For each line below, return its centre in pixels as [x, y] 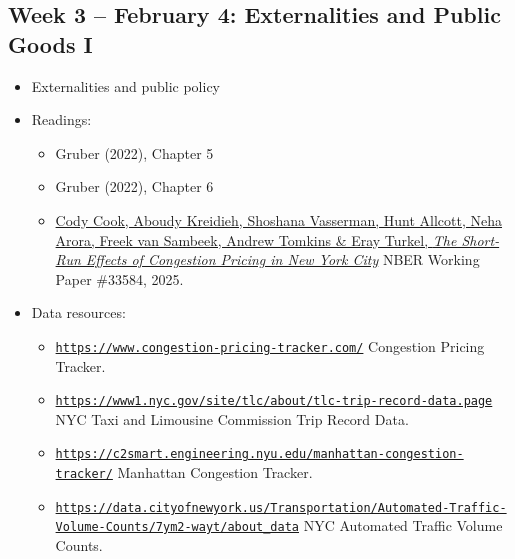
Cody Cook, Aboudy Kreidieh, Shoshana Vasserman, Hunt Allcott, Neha [279, 219]
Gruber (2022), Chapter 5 [134, 152]
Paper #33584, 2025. [119, 278]
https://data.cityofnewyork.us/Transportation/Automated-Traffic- [281, 507]
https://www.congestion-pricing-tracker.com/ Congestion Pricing [270, 345]
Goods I [50, 43]
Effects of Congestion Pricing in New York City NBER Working [282, 259]
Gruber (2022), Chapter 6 [134, 186]
